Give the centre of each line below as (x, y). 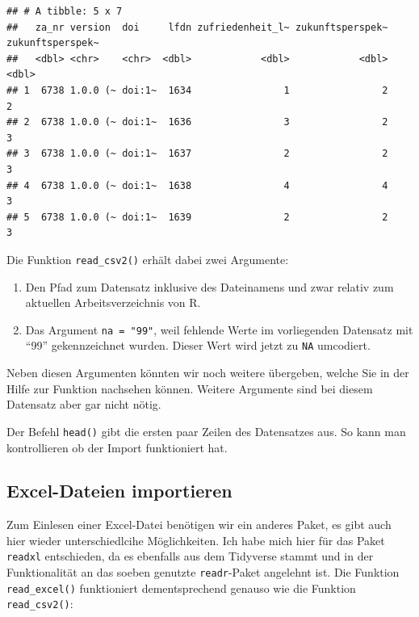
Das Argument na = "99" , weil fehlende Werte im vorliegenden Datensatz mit (219, 329)
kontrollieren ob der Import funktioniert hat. (117, 447)
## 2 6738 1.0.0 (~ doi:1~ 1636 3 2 (197, 122)
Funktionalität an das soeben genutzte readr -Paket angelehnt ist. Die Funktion (203, 572)
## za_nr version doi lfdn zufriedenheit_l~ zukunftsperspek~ (197, 27)
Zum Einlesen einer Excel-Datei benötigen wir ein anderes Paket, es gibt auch (199, 525)
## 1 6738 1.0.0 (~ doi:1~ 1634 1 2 (197, 90)
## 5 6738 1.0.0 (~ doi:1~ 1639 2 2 (197, 217)
